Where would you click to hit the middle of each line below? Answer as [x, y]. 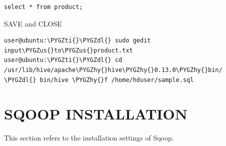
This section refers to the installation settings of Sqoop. [89, 138]
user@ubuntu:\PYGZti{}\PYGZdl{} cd [63, 60]
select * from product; [43, 7]
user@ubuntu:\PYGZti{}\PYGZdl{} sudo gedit [77, 41]
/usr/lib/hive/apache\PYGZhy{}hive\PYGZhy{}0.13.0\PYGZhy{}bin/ [113, 70]
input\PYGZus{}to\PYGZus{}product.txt [68, 50]
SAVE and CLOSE [33, 23]
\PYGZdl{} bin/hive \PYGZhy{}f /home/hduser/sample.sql [99, 80]
